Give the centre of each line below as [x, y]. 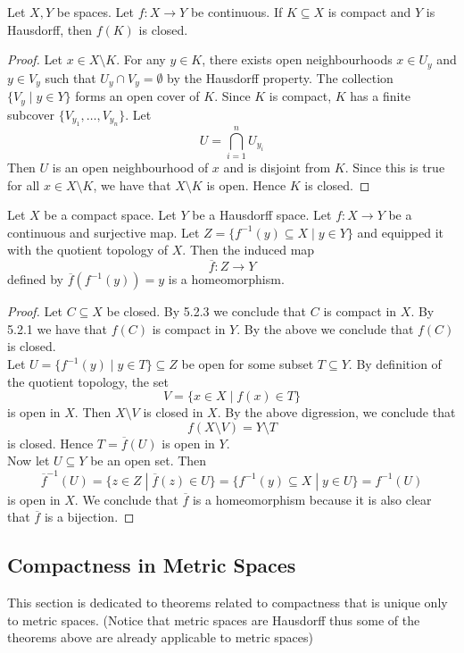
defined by [36, 279]
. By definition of [395, 364]
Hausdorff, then [50, 29]
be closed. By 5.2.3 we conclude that [207, 311]
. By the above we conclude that [325, 328]
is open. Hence [246, 184]
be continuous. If [236, 12]
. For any [141, 59]
